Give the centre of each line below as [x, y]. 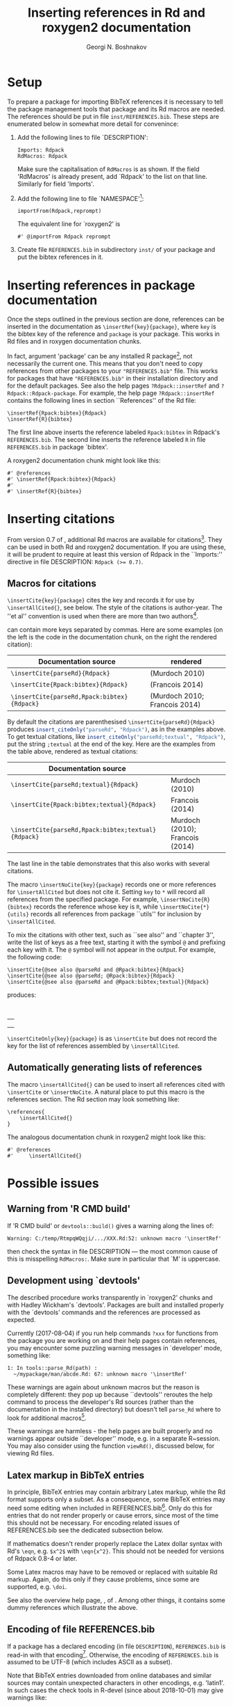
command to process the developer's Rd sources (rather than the [101, 1402]
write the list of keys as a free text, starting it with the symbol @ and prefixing [116, 942]
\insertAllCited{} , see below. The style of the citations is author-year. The [115, 607]
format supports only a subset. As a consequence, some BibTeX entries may [116, 1499]
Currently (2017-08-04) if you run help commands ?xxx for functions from [113, 1333]
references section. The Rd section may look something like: [94, 1099]
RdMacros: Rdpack [42, 156]
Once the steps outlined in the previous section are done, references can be [116, 319]
